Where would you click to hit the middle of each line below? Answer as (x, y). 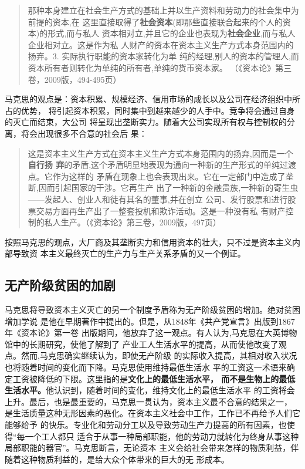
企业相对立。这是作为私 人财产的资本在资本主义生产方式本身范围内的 (161, 44)
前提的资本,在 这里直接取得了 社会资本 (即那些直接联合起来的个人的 (155, 21)
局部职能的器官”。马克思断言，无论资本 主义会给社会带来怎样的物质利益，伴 (152, 448)
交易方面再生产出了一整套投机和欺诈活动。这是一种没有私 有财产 (161, 210)
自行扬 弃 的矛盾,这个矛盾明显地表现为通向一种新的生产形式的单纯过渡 (162, 165)
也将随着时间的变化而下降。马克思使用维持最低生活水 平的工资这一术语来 (146, 367)
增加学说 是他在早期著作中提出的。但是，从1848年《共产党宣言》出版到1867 (150, 321)
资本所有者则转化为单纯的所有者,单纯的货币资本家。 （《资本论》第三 (160, 67)
